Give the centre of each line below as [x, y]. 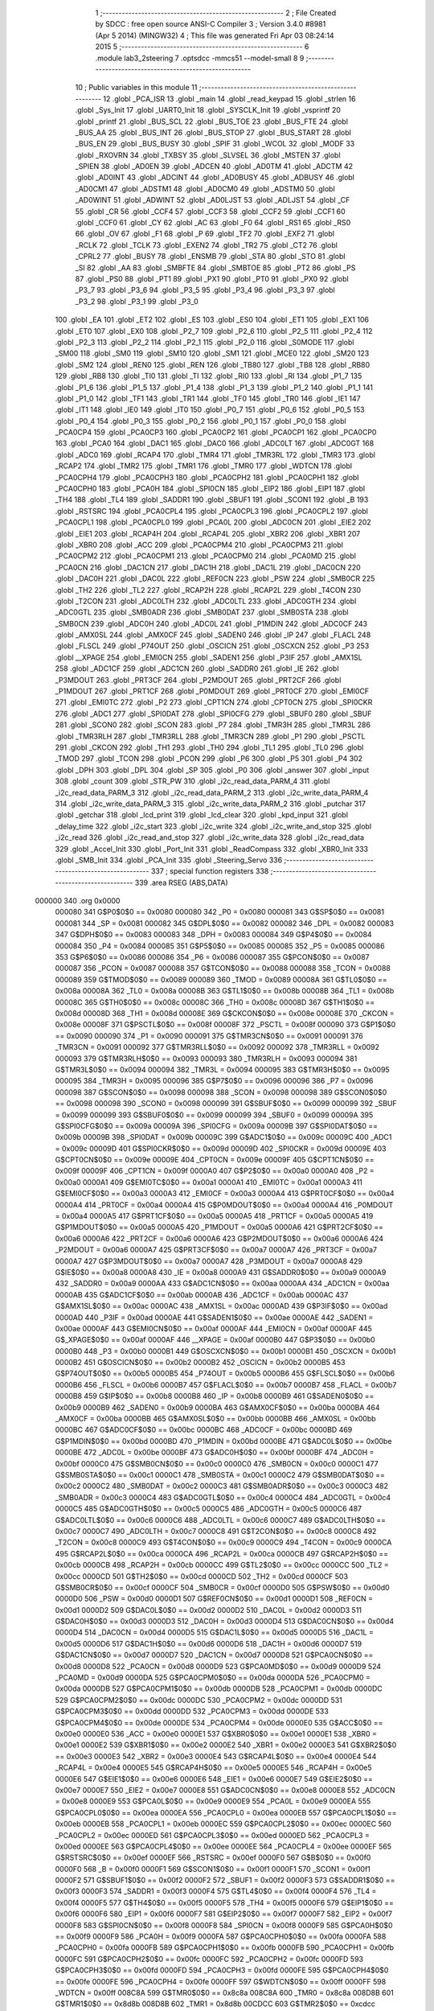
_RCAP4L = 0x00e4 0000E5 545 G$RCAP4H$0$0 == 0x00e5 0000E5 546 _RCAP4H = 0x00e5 [213, 1768]
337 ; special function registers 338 [210, 871]
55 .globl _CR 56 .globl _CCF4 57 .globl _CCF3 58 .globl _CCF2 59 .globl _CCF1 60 [210, 211]
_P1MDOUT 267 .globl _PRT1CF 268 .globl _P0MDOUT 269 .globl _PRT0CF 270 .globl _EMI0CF [212, 691]
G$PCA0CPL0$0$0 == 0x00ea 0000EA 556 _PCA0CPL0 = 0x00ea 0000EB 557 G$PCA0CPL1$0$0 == [226, 1812]
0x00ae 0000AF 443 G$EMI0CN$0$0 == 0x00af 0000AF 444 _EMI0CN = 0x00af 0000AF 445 [214, 1328]
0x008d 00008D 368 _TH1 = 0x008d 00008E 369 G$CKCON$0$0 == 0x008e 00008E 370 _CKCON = [225, 1013]
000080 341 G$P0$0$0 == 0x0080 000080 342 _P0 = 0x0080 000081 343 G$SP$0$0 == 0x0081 [220, 912]
